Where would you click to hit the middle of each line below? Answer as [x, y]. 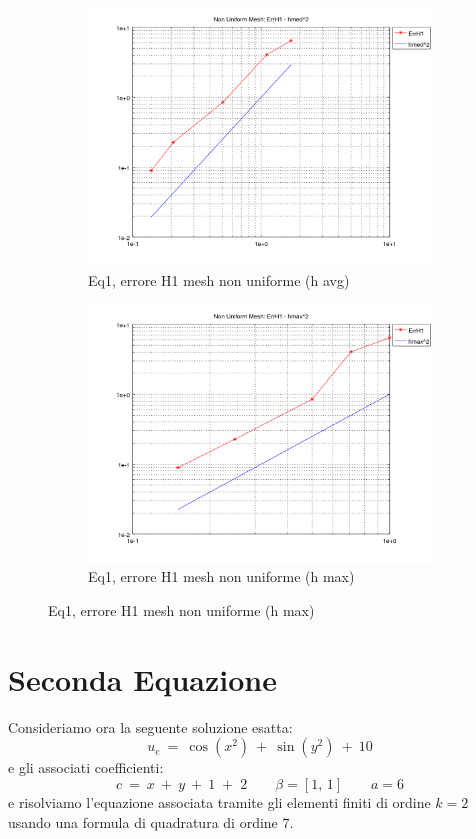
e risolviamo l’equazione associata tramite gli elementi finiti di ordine [219, 801]
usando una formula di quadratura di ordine [143, 821]
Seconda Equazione [142, 678]
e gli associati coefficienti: [86, 767]
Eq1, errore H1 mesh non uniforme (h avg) [219, 279]
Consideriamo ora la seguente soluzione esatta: [150, 726]
